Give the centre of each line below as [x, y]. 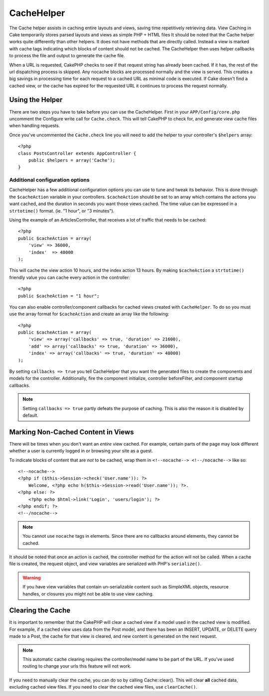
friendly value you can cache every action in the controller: [70, 277]
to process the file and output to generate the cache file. [67, 56]
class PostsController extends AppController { [77, 153]
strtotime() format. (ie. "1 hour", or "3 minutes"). [62, 211]
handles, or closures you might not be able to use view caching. [88, 594]
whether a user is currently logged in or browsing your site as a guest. [81, 451]
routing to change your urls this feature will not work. [77, 666]
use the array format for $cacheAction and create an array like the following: [89, 314]
